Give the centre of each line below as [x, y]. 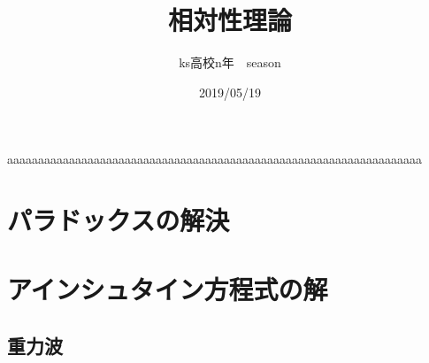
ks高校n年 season [230, 62]
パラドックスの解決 [119, 220]
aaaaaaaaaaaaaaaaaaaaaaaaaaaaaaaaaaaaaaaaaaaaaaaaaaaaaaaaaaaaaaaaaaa [214, 159]
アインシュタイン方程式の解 [168, 289]
